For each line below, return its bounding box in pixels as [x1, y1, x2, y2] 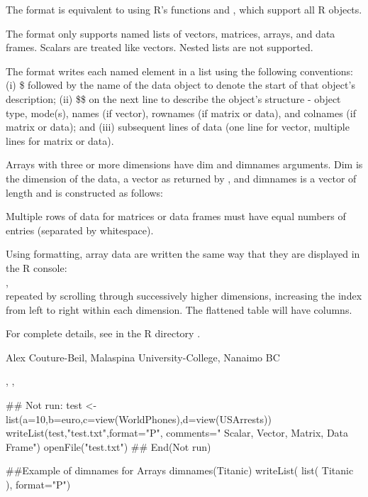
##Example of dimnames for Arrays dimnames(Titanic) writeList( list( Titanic [6, 463, 354, 478]
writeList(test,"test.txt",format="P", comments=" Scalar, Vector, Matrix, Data [6, 425, 349, 440]
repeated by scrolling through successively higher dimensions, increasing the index [6, 288, 362, 303]
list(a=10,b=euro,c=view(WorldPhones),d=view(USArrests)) [6, 411, 272, 426]
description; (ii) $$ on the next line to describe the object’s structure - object [6, 91, 341, 106]
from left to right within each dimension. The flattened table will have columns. [6, 302, 352, 317]
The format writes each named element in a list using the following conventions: [6, 63, 353, 78]
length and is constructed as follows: [6, 185, 164, 200]
